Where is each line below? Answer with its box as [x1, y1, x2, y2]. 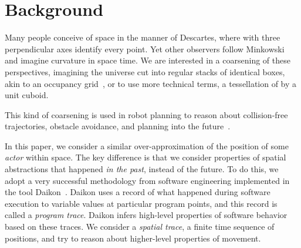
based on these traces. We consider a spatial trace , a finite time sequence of [5, 220, 275, 233]
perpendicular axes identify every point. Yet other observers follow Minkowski [5, 42, 285, 55]
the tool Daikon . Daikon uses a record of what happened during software [5, 186, 270, 198]
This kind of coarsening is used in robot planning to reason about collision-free [5, 108, 288, 120]
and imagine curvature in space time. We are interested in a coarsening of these [5, 54, 290, 66]
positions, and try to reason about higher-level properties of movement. [5, 232, 261, 244]
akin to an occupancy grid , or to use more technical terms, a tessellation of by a [5, 77, 297, 89]
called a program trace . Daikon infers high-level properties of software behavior [5, 209, 288, 221]
